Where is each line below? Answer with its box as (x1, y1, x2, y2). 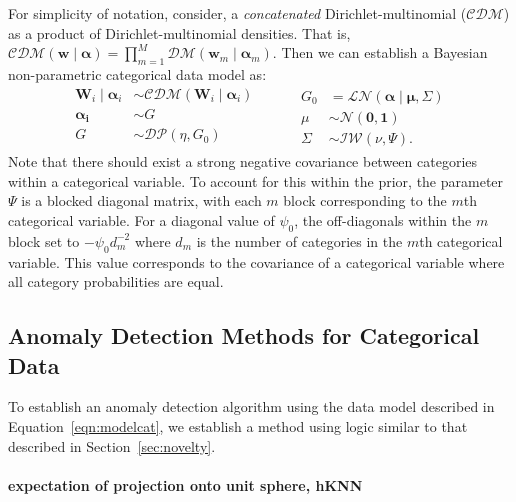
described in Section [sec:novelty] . (8, 435, 216, 456)
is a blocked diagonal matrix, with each (21, 190, 262, 211)
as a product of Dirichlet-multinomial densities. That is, (8, 22, 351, 43)
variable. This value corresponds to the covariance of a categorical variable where (8, 251, 505, 272)
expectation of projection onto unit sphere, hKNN (8, 474, 363, 495)
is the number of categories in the (196, 230, 403, 251)
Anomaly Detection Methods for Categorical (8, 320, 480, 351)
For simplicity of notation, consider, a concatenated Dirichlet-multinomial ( (8, 3, 467, 23)
